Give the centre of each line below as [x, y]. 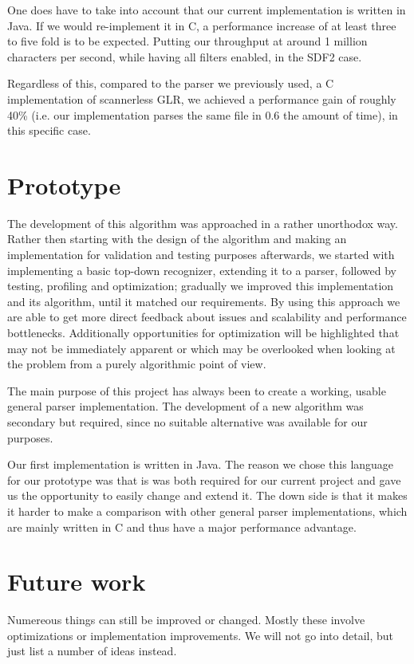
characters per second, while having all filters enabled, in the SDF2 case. [185, 56]
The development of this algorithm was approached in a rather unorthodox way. [203, 223]
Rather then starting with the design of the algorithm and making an [177, 239]
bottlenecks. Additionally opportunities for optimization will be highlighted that [203, 333]
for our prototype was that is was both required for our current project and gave [204, 479]
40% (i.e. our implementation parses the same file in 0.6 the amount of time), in [203, 114]
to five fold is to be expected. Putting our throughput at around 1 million [187, 41]
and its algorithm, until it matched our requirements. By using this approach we [204, 301]
